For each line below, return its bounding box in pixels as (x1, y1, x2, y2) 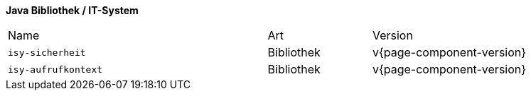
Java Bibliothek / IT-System (6, 4, 139, 16)
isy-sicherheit (8, 47, 86, 58)
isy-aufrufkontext (8, 64, 103, 75)
